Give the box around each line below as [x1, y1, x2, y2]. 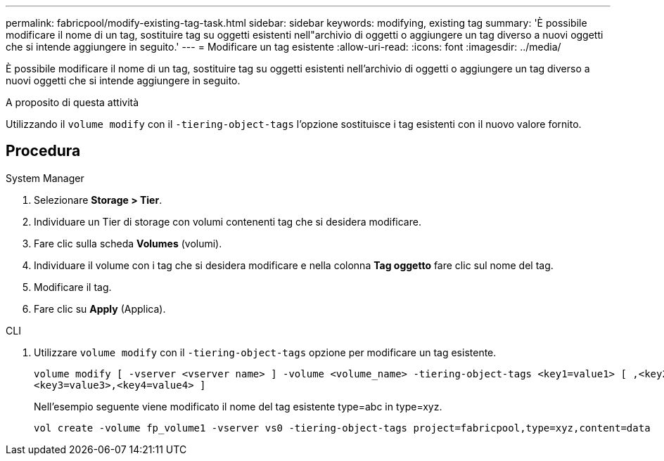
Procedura [6, 142, 81, 160]
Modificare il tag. [34, 280, 112, 293]
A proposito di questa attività [6, 96, 139, 108]
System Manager [6, 171, 84, 184]
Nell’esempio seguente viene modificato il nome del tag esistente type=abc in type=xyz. [34, 400, 442, 413]
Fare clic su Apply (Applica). [34, 302, 166, 315]
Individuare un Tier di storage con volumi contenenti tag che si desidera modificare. [34, 215, 421, 228]
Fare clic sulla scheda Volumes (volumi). [34, 237, 222, 249]
